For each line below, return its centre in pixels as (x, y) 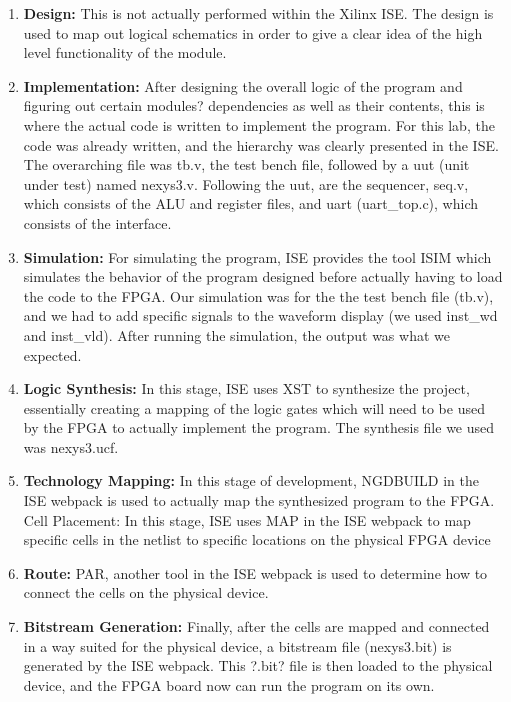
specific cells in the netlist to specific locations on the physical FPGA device (257, 539)
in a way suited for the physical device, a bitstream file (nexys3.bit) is (237, 645)
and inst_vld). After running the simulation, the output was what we (236, 334)
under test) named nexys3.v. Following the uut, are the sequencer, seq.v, (246, 183)
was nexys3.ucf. (71, 446)
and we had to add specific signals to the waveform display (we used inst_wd (260, 315)
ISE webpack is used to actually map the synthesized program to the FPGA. (259, 500)
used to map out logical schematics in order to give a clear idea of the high (253, 32)
